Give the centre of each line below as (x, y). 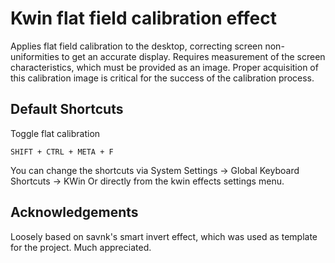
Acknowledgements (74, 212)
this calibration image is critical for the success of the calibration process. (162, 78)
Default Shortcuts (67, 109)
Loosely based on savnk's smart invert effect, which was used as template (164, 236)
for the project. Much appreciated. (81, 247)
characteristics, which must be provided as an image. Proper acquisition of (164, 67)
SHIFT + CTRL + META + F (62, 152)
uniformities (35, 56)
